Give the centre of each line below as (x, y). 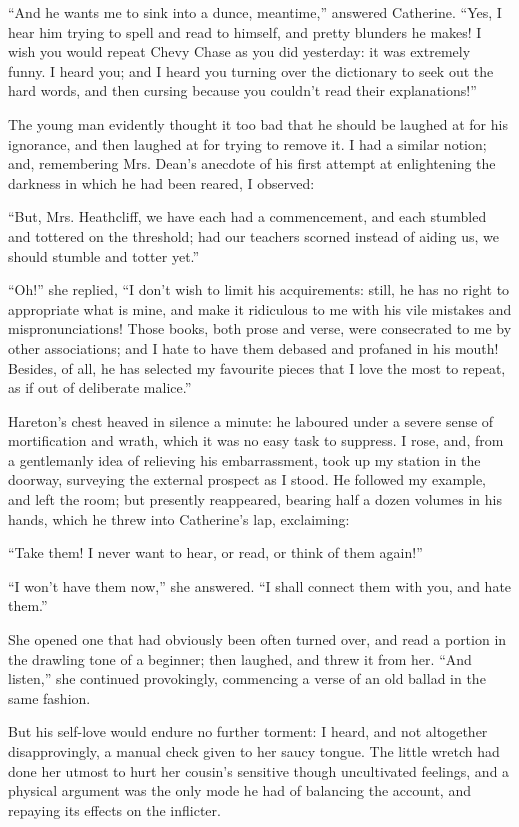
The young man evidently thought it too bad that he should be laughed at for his (258, 123)
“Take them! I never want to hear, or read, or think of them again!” (215, 552)
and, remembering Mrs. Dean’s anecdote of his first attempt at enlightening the (252, 163)
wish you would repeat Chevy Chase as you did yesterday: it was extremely (239, 51)
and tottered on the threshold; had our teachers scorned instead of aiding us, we (253, 235)
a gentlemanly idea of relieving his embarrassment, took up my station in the (244, 459)
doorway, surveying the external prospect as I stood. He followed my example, (247, 479)
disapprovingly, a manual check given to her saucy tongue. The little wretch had (254, 751)
